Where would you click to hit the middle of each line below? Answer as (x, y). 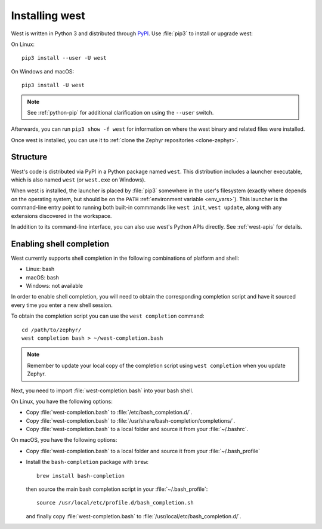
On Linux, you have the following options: (62, 401)
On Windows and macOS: (43, 71)
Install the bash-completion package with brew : (87, 462)
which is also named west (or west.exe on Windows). (78, 180)
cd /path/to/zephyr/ (52, 330)
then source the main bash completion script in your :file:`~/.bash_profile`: (117, 489)
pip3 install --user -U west (64, 58)
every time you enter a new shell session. (62, 305)
